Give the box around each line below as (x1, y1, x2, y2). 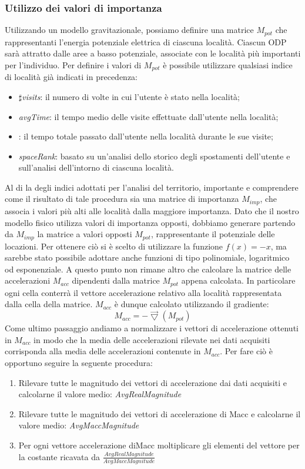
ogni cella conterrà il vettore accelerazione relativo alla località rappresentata (5, 286, 282, 298)
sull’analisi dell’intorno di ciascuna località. (18, 161, 174, 174)
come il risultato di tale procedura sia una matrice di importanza (5, 192, 239, 205)
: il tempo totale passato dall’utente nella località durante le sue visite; (18, 130, 273, 142)
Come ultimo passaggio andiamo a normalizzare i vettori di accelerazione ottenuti (5, 322, 299, 334)
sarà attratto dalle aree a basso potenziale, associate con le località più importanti (5, 47, 301, 59)
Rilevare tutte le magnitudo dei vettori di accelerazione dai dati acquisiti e (18, 376, 287, 388)
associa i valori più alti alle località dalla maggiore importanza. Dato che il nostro (5, 204, 299, 217)
